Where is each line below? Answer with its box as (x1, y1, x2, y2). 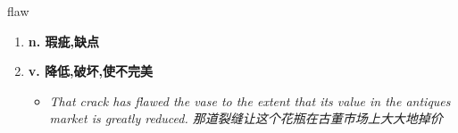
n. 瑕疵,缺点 (28, 31, 100, 50)
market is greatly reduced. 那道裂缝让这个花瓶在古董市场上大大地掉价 (49, 109, 443, 128)
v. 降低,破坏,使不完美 (28, 62, 154, 80)
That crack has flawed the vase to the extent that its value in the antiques (49, 91, 451, 110)
